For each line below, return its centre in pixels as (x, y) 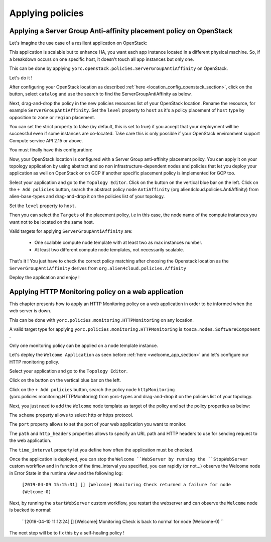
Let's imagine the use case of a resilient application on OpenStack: (78, 43)
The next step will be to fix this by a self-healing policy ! (67, 533)
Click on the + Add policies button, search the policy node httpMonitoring (92, 389)
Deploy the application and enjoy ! (44, 277)
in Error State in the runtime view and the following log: (66, 473)
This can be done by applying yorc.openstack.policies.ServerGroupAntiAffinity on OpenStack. (119, 68)
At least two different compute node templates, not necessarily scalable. (109, 249)
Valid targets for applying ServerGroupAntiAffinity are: (71, 231)
